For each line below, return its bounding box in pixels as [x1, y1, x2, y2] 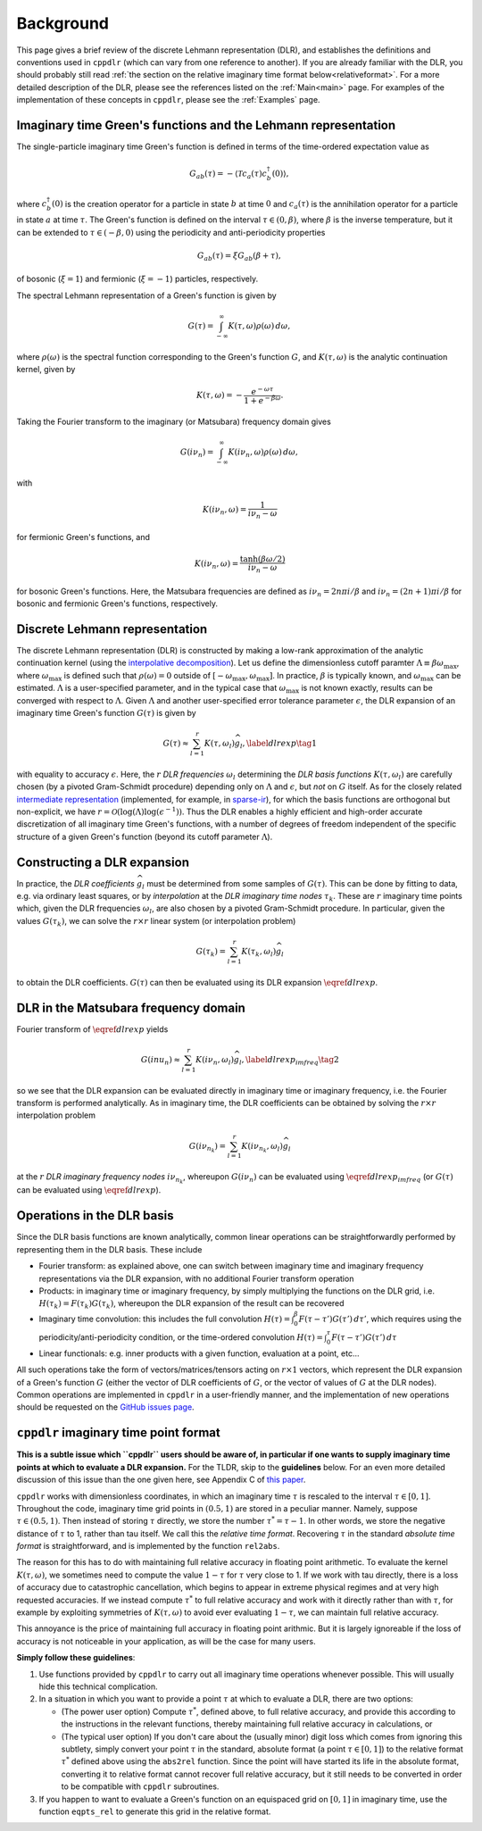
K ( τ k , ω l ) [241, 946, 277, 959]
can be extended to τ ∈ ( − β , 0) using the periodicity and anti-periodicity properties [16, 227, 326, 237]
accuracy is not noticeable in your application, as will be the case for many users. [16, 1635, 316, 1646]
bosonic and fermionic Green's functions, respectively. [16, 598, 219, 609]
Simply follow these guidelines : [16, 1652, 136, 1663]
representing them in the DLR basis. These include [16, 1244, 203, 1254]
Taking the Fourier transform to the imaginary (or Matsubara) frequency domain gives [16, 416, 332, 428]
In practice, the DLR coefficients [16, 878, 136, 888]
